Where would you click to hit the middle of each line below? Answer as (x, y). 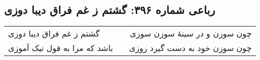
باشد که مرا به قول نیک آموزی (61, 48)
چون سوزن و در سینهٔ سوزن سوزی (191, 33)
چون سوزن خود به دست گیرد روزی (190, 48)
